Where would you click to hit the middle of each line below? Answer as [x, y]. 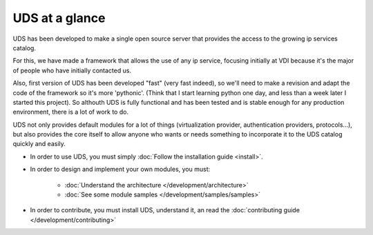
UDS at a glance [59, 18]
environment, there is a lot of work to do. [71, 112]
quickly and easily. [39, 144]
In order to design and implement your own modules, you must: [120, 170]
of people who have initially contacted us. [72, 70]
